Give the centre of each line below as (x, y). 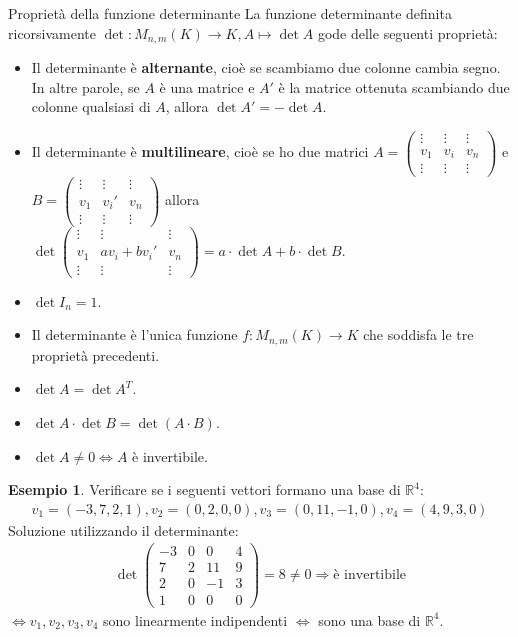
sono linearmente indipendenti (195, 619)
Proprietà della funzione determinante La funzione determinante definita (230, 13)
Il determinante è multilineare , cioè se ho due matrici (200, 151)
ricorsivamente (52, 32)
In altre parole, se (85, 86)
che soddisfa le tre (418, 334)
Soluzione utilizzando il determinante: (123, 529)
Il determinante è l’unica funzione (134, 334)
